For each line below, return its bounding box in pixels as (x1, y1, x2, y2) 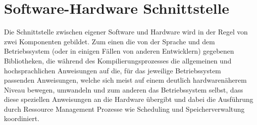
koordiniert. (4, 113, 40, 124)
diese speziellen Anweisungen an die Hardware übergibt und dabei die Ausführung (4, 94, 254, 104)
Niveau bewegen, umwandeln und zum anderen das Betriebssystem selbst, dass (4, 84, 243, 94)
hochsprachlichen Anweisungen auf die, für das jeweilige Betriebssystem (4, 65, 221, 75)
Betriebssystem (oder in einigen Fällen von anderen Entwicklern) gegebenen (4, 46, 234, 56)
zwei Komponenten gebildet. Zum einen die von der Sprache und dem (4, 36, 215, 46)
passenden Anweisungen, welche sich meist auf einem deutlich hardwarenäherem (4, 75, 247, 85)
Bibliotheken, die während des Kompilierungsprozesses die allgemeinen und (4, 55, 232, 65)
